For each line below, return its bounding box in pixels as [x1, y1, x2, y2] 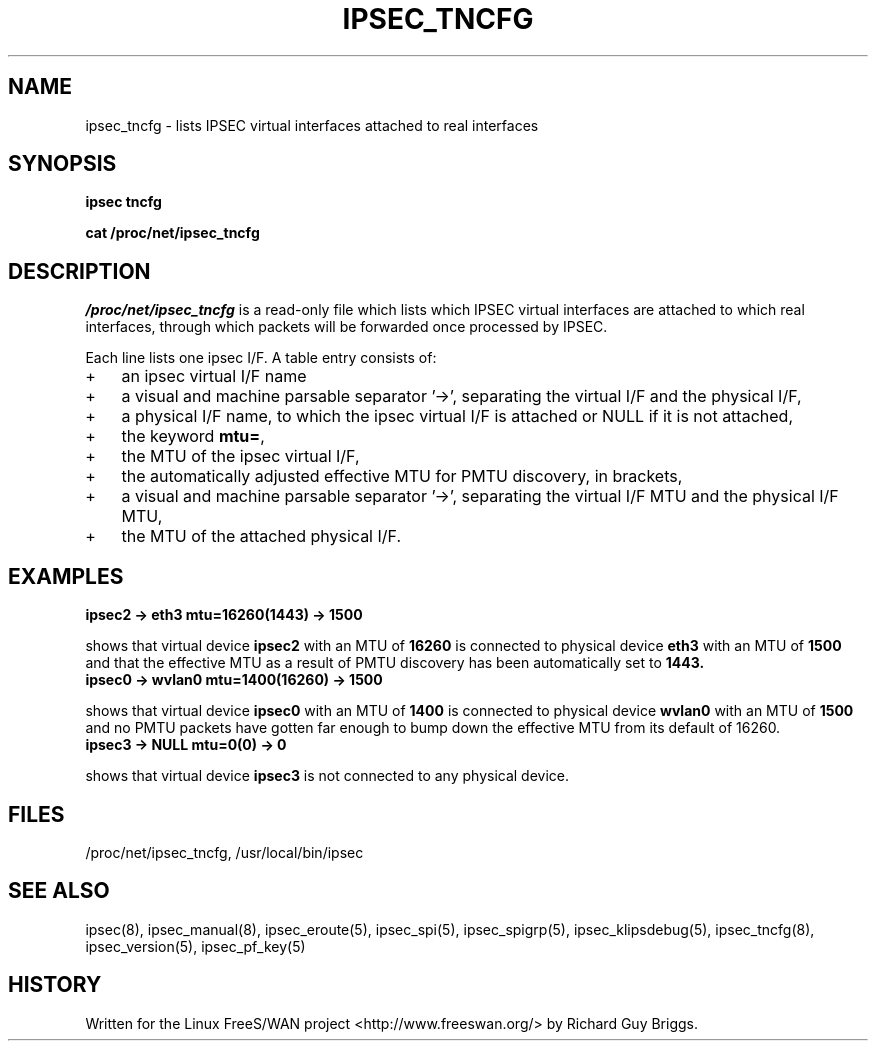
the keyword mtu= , [121, 426, 265, 447]
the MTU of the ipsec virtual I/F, [121, 446, 360, 467]
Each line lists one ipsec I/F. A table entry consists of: [85, 349, 437, 367]
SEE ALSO [8, 878, 110, 904]
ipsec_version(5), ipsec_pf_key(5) [85, 937, 306, 955]
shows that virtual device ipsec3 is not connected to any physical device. [85, 767, 570, 785]
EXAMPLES [8, 563, 124, 589]
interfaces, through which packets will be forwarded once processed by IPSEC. [85, 318, 608, 336]
